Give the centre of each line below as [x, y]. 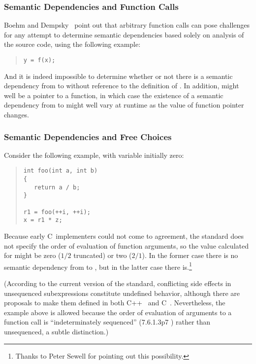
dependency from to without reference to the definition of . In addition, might [122, 86]
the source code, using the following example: [72, 44]
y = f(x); [39, 60]
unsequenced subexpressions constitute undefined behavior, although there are [122, 293]
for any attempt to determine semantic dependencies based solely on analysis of [124, 34]
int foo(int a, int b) [61, 171]
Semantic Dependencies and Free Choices [88, 136]
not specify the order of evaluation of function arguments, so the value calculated [126, 245]
